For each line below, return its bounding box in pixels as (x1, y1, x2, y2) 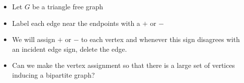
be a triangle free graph (32, 1, 103, 11)
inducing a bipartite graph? (12, 69, 95, 80)
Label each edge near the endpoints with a (12, 18, 140, 28)
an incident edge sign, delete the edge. (12, 43, 127, 54)
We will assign (12, 34, 56, 44)
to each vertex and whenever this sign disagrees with (81, 34, 240, 44)
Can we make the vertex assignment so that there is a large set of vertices (12, 60, 235, 70)
